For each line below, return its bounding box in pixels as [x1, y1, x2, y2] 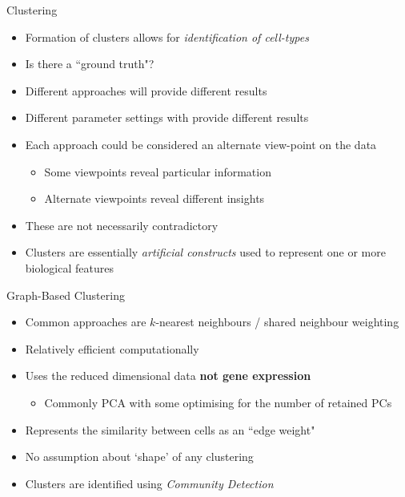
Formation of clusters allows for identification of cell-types [25, 28, 309, 45]
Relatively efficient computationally [25, 340, 199, 357]
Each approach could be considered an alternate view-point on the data [25, 135, 377, 152]
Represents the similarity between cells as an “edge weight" [25, 421, 315, 438]
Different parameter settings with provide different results [25, 109, 309, 126]
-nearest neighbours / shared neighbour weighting [155, 313, 399, 330]
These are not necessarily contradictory [25, 216, 219, 233]
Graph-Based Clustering [6, 286, 125, 303]
